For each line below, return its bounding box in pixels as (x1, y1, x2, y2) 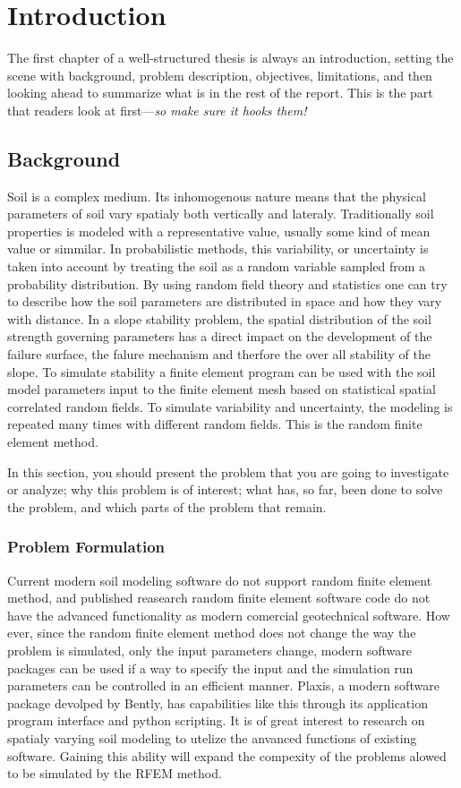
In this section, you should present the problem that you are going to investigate (7, 462, 449, 481)
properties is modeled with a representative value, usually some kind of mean (7, 221, 431, 240)
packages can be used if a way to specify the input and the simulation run (7, 658, 414, 677)
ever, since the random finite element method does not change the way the (7, 623, 416, 642)
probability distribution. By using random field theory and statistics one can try (7, 274, 448, 293)
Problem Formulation (7, 535, 166, 558)
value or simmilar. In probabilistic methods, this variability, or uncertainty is (7, 239, 429, 258)
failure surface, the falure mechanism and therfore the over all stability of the (7, 345, 431, 364)
